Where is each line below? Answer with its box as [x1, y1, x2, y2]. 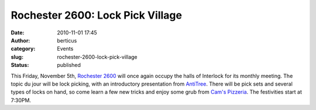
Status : [11, 62, 29, 69]
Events [57, 45, 74, 52]
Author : [11, 37, 30, 44]
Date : [11, 29, 25, 36]
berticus [57, 37, 77, 44]
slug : [11, 53, 23, 61]
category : [11, 45, 36, 52]
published [57, 62, 81, 69]
